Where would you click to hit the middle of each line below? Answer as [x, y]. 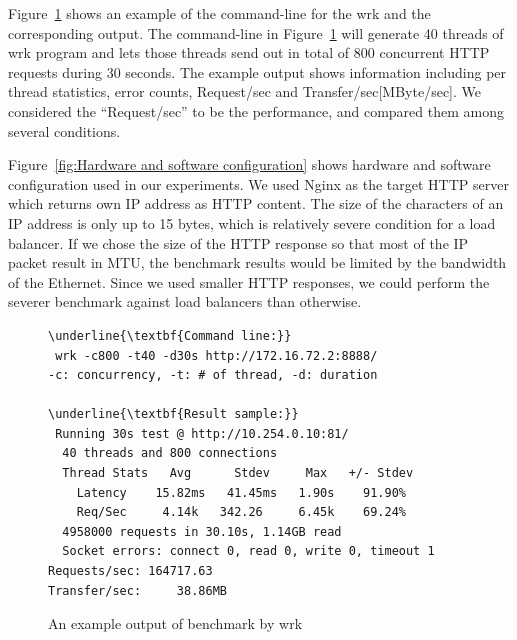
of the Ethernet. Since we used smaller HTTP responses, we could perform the [249, 281]
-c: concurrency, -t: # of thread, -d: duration [213, 375]
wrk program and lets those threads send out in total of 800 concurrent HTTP [249, 52]
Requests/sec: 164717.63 [130, 571]
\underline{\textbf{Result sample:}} [173, 414]
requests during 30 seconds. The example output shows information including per [257, 71]
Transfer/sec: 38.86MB [137, 590]
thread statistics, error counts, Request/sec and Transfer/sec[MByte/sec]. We [244, 91]
